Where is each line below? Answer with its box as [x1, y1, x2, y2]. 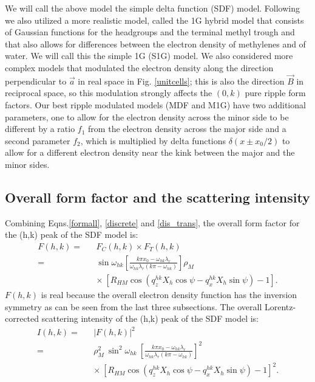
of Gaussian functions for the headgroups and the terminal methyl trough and [5, 26, 295, 38]
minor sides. [5, 158, 50, 170]
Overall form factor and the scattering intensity [5, 187, 310, 206]
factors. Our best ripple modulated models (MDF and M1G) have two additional [5, 98, 306, 111]
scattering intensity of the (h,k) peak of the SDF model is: [41, 312, 259, 325]
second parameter [5, 134, 70, 147]
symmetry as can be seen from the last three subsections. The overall [5, 300, 262, 313]
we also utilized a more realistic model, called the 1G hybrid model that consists [5, 13, 304, 26]
